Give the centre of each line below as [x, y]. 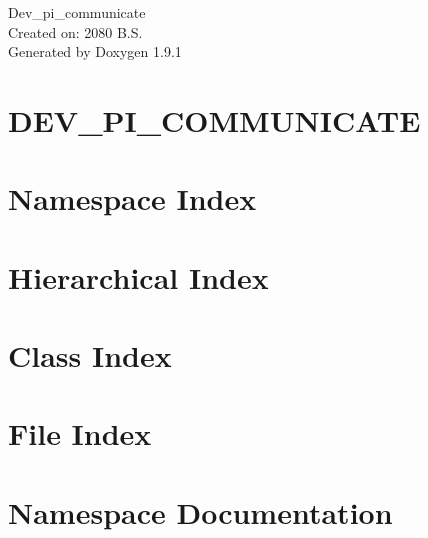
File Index [80, 433]
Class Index [90, 355]
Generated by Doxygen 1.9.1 [95, 51]
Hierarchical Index [138, 276]
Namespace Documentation [200, 511]
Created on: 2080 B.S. [75, 31]
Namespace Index [132, 198]
